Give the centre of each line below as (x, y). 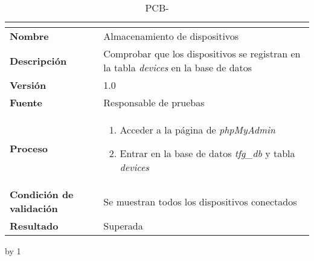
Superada (123, 226)
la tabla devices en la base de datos (178, 67)
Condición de (42, 194)
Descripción (38, 60)
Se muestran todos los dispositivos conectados (200, 201)
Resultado (34, 226)
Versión (28, 85)
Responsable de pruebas (154, 102)
